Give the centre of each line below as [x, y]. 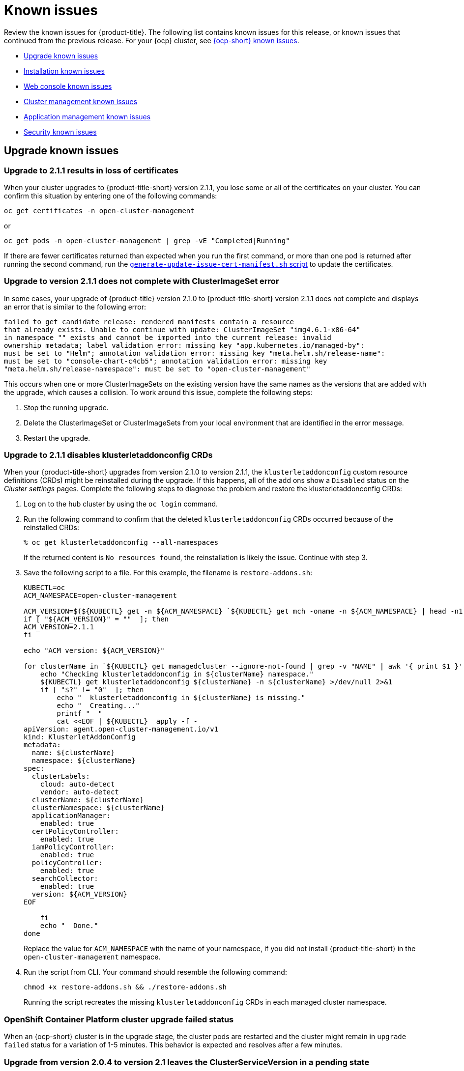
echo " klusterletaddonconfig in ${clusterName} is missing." [181, 698]
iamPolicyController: [73, 847]
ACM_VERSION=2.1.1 [59, 627]
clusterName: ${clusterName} [88, 800]
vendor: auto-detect [79, 792]
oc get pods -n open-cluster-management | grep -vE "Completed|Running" [147, 240]
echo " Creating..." [98, 706]
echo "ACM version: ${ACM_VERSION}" [94, 651]
